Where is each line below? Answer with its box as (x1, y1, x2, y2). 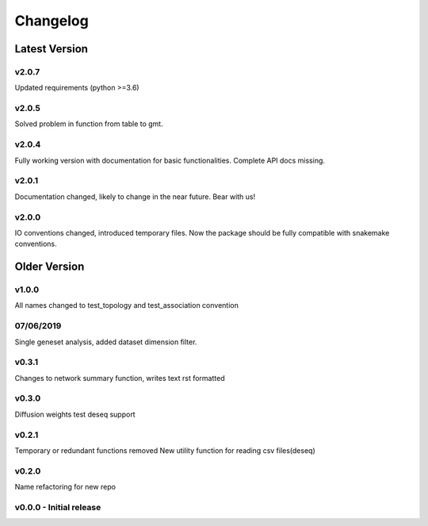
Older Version (14, 260, 85, 274)
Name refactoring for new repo (14, 482, 117, 492)
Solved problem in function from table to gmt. (14, 119, 163, 129)
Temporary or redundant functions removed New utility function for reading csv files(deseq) (14, 445, 316, 455)
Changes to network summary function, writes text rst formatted (14, 373, 225, 382)
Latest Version (14, 42, 89, 56)
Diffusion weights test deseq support (14, 409, 136, 419)
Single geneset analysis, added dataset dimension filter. (14, 337, 197, 347)
